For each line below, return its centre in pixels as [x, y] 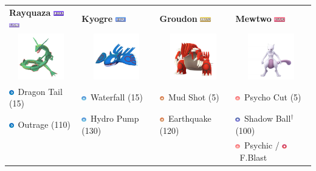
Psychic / [262, 145]
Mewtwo [253, 18]
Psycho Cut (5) [273, 97]
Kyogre [97, 18]
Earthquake [190, 118]
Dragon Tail [40, 91]
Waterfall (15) [116, 97]
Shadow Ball [267, 118]
